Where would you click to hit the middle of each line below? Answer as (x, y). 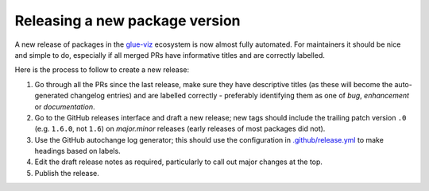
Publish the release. (67, 173)
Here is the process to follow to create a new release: (102, 70)
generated (52, 96)
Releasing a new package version (128, 21)
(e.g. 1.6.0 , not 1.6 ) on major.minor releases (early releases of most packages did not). (180, 129)
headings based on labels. (77, 151)
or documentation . (65, 106)
